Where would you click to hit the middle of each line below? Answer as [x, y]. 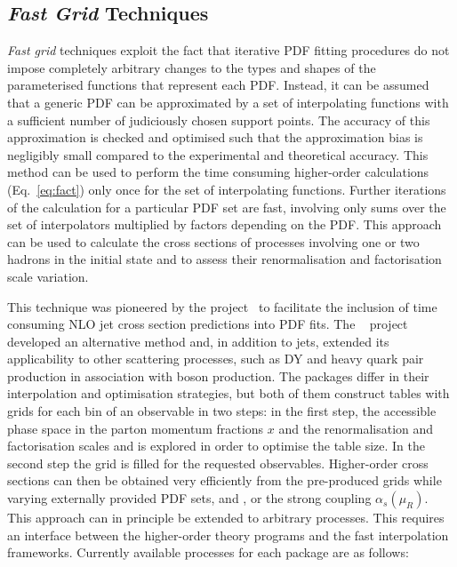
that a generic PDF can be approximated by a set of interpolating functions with [228, 102]
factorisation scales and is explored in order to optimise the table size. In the [216, 446]
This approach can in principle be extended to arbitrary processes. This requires [226, 518]
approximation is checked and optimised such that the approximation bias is [215, 137]
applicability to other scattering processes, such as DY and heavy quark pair [216, 359]
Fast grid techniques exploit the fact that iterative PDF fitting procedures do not [228, 50]
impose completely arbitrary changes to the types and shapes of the [192, 67]
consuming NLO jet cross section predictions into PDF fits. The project [208, 324]
